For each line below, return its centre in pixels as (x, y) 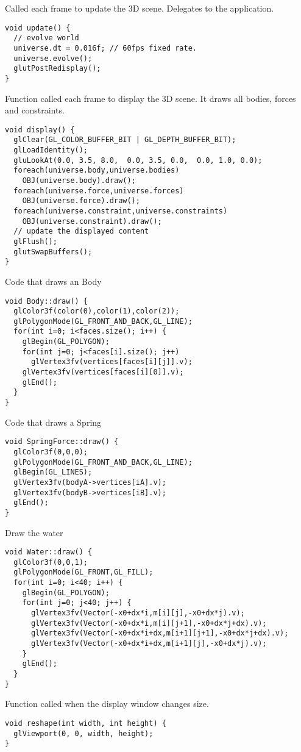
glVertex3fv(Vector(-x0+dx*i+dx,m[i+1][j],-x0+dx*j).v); (149, 644)
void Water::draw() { (49, 552)
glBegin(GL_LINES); (53, 472)
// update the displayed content (81, 231)
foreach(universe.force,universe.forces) (99, 191)
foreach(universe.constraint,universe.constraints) (121, 211)
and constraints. (35, 110)
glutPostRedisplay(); (57, 69)
